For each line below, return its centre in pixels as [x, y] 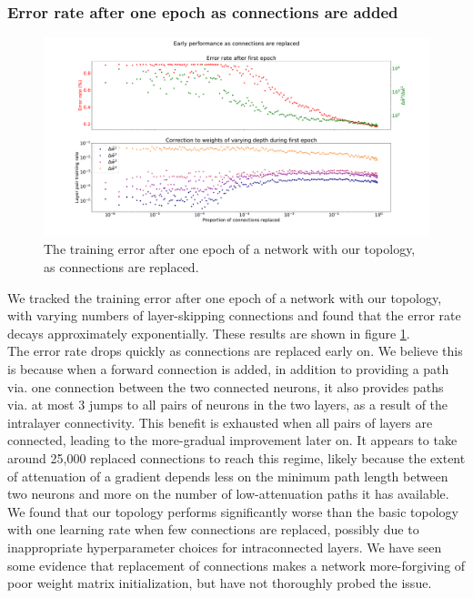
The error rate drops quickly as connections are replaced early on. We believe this [235, 351]
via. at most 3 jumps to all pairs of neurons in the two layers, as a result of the [228, 405]
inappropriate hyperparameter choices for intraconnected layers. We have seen [225, 547]
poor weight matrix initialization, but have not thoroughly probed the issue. [220, 583]
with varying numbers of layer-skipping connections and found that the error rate [234, 315]
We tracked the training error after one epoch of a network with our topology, [225, 297]
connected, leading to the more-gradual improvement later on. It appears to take [232, 440]
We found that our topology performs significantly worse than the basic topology [233, 511]
